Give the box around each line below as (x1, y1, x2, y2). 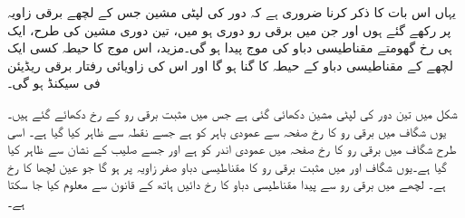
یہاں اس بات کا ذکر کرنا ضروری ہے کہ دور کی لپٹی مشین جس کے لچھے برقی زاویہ (7, 3, 456, 21)
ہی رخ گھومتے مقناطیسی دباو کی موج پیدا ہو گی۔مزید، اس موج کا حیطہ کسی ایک (7, 38, 452, 57)
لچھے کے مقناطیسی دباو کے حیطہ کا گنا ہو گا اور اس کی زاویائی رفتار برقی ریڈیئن (7, 55, 453, 74)
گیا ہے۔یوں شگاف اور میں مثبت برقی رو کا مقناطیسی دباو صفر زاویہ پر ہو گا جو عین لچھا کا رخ (7, 156, 447, 175)
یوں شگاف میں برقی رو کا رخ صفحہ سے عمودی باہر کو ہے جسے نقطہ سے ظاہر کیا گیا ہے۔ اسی (7, 121, 447, 140)
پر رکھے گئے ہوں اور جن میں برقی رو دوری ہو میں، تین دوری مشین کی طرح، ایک (7, 20, 451, 39)
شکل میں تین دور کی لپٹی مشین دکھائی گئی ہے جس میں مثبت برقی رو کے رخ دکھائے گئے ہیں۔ (7, 103, 458, 122)
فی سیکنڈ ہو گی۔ (7, 73, 101, 92)
